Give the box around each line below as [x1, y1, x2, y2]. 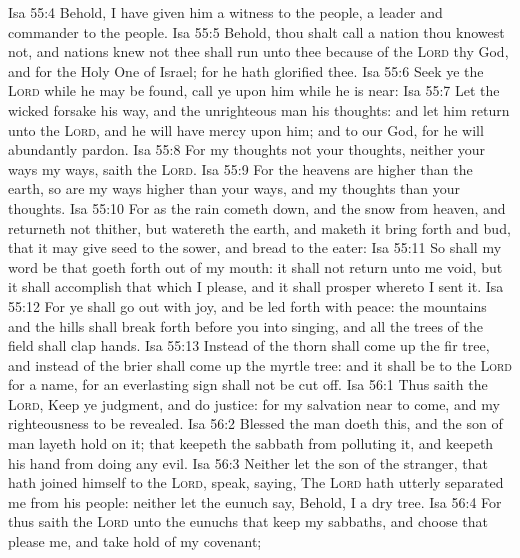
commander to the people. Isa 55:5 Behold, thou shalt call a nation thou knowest [8, 21, 505, 42]
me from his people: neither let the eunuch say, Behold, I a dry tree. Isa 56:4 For [8, 491, 502, 512]
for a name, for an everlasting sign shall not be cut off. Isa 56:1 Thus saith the [8, 374, 488, 395]
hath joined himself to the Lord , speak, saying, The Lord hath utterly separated [8, 472, 504, 493]
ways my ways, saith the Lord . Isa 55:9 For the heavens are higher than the [8, 158, 473, 179]
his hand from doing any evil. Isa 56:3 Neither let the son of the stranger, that [8, 452, 488, 473]
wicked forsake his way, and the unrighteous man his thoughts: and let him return [8, 99, 510, 120]
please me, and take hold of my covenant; [8, 531, 262, 552]
